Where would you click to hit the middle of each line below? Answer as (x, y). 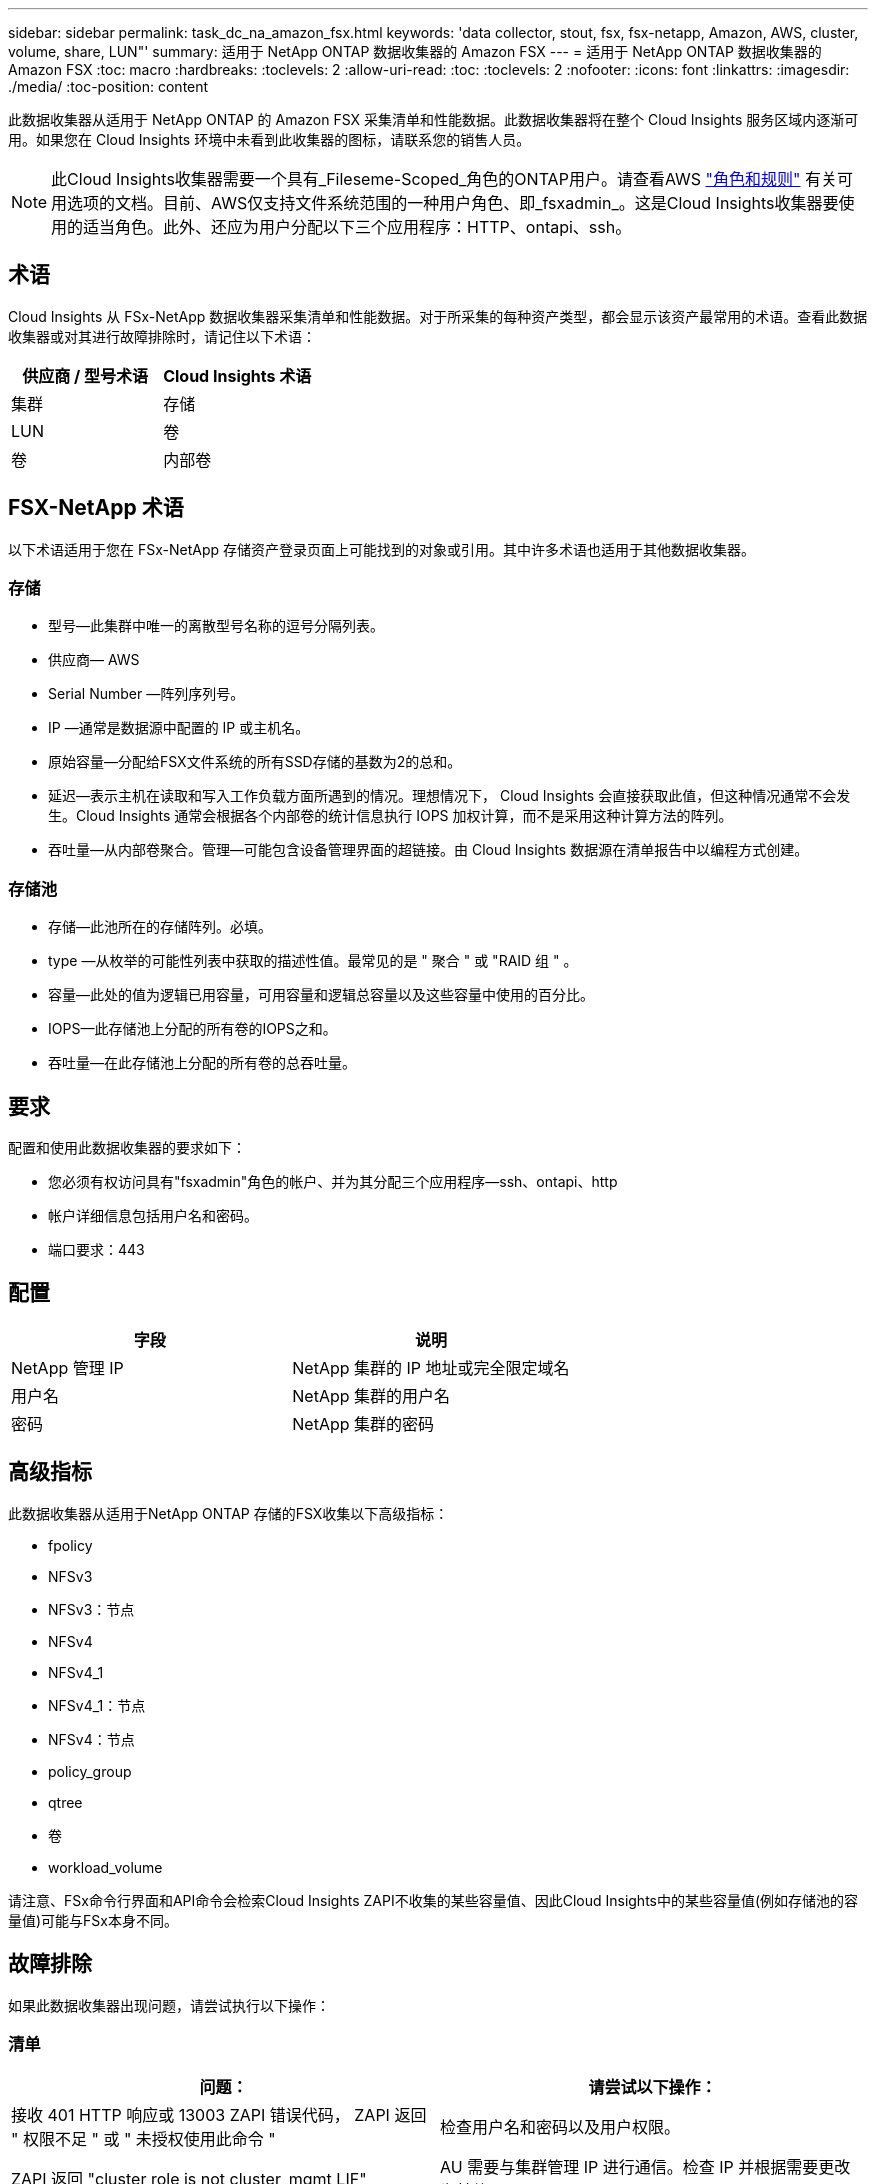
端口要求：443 (96, 1250)
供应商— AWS (94, 660)
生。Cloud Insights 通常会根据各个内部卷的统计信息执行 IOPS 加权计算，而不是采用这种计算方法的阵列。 (390, 816)
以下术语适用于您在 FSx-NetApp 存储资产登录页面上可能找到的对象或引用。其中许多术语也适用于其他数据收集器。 (381, 549)
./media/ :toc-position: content (108, 86)
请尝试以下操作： (652, 2087)
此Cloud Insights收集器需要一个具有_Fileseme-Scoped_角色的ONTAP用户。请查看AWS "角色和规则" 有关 (444, 179)
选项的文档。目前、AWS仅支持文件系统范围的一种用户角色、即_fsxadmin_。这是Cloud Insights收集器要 (453, 203)
